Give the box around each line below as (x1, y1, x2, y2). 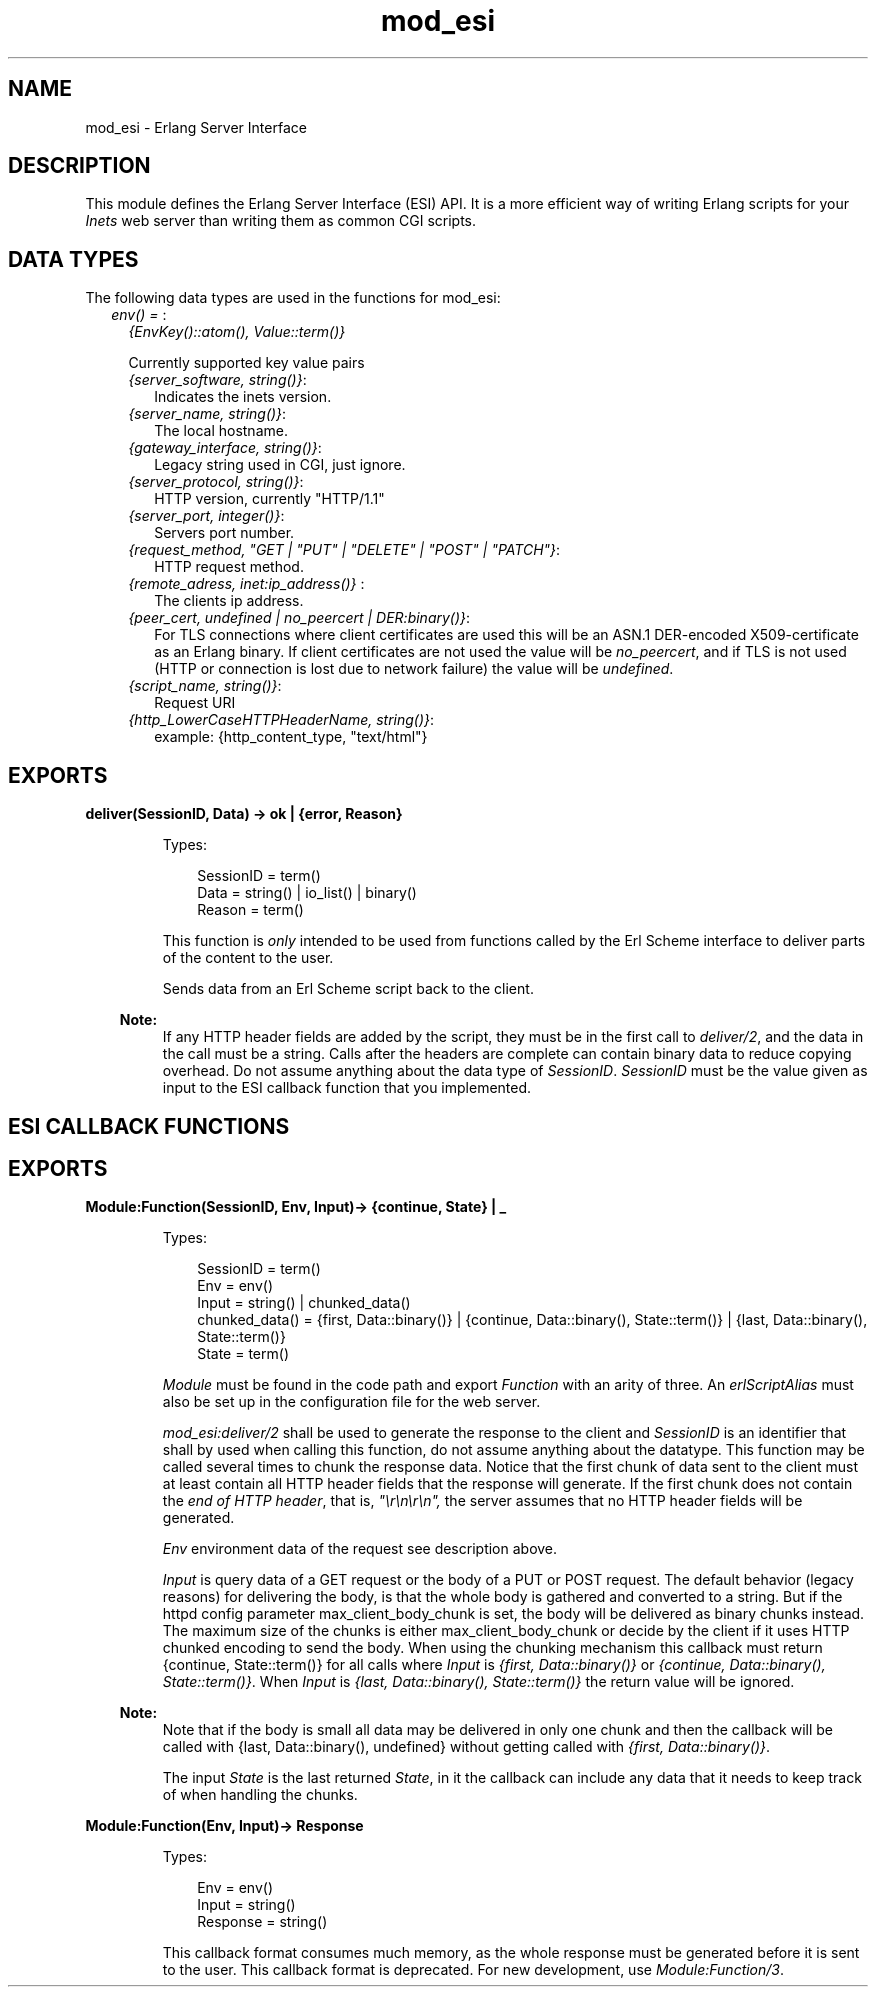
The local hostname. (154, 422, 288, 440)
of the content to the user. (162, 949, 334, 967)
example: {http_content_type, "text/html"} (154, 728, 428, 746)
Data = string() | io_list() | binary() (197, 884, 417, 902)
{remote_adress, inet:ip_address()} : (128, 575, 365, 593)
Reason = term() (197, 901, 304, 919)
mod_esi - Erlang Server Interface (85, 118, 307, 136)
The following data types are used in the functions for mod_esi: (85, 289, 501, 307)
